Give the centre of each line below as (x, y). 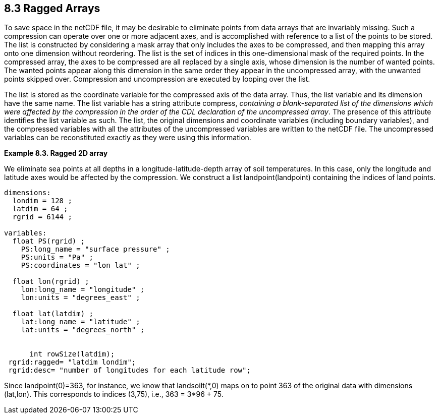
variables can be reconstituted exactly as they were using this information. (128, 138)
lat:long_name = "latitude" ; (80, 322)
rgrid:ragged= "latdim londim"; (72, 362)
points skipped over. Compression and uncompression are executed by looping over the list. (157, 79)
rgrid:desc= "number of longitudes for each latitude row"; (129, 370)
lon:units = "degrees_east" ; (80, 298)
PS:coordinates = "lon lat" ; (80, 265)
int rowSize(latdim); (72, 354)
